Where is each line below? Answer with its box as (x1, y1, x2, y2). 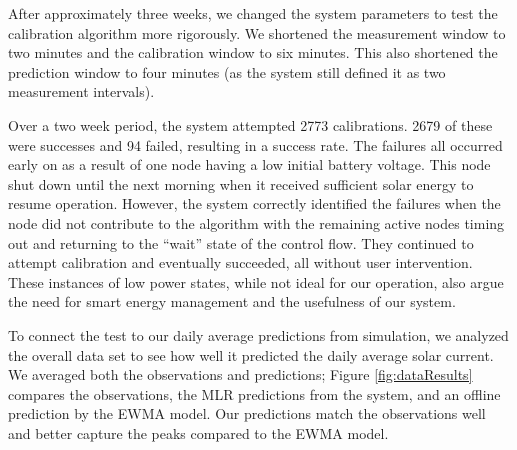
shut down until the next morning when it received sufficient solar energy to (8, 173, 474, 194)
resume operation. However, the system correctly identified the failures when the (8, 193, 501, 214)
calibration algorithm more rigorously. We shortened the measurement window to (8, 22, 506, 43)
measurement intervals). (8, 81, 155, 102)
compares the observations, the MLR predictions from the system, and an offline (8, 383, 501, 404)
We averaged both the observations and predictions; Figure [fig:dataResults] (8, 364, 473, 385)
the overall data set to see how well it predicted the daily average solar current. (8, 344, 494, 365)
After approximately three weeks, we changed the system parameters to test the (8, 3, 498, 23)
